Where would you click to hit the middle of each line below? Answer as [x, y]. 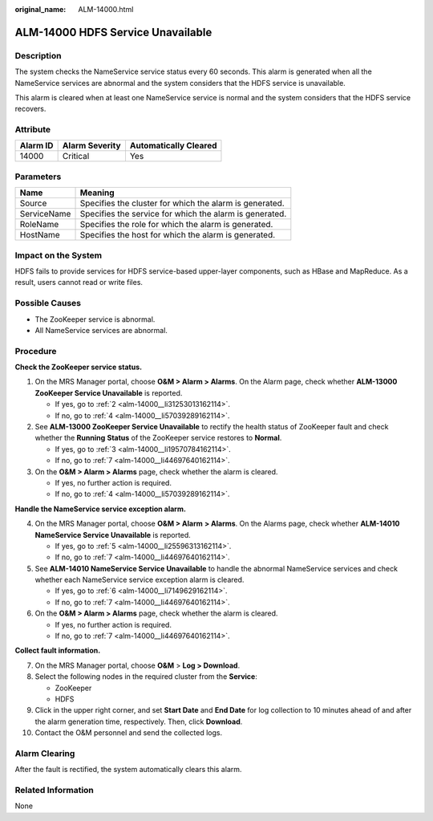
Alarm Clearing [45, 753]
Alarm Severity [91, 146]
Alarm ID [36, 146]
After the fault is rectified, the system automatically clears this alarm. [128, 770]
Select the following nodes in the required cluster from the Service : [146, 677]
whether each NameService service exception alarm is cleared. [140, 580]
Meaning [97, 193]
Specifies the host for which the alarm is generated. [178, 235]
